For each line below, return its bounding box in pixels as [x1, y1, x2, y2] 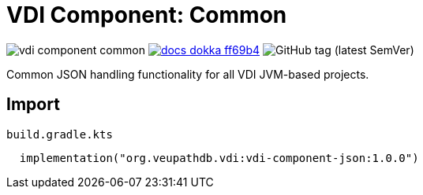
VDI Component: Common [6, 2, 287, 28]
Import [6, 94, 60, 115]
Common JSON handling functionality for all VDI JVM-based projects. [6, 67, 369, 81]
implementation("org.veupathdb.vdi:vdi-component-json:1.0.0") [19, 151, 419, 164]
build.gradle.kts [6, 127, 113, 141]
